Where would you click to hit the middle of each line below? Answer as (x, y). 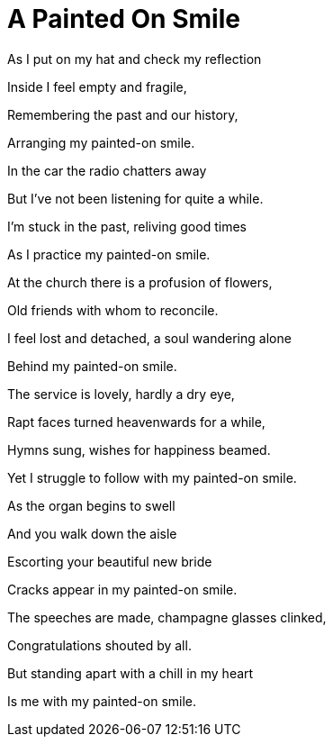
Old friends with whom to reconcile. (113, 310)
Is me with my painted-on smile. (102, 701)
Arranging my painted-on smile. (101, 142)
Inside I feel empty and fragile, (97, 86)
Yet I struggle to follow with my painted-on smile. (152, 477)
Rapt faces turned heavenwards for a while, (136, 422)
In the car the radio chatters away (107, 170)
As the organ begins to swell (91, 505)
